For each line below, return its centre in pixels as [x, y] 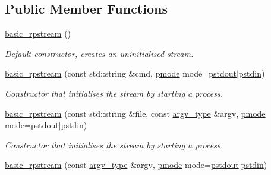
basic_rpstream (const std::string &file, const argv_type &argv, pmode [135, 113]
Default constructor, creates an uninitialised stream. [99, 53]
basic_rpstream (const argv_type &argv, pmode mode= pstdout [122, 165]
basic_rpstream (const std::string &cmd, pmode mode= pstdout [121, 73]
